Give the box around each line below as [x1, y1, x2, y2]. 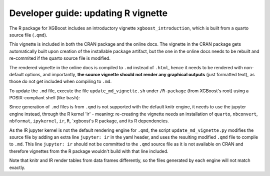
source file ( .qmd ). [9, 32, 47, 38]
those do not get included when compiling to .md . [9, 78, 112, 85]
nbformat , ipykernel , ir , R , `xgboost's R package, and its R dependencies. [9, 118, 169, 124]
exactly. [9, 164, 25, 170]
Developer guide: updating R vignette [9, 8, 167, 19]
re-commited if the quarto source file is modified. [9, 55, 111, 61]
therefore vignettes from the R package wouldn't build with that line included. [9, 148, 168, 154]
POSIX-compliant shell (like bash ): [9, 95, 80, 101]
